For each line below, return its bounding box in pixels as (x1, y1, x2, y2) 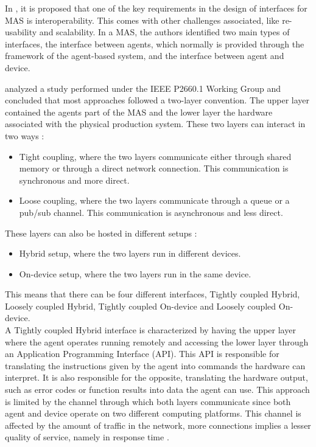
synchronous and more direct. (19, 173, 130, 186)
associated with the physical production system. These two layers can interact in (5, 117, 306, 130)
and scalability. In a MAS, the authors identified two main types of (39, 26, 290, 38)
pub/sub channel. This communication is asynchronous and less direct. (19, 206, 283, 218)
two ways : (5, 129, 44, 142)
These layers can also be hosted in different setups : (5, 226, 197, 239)
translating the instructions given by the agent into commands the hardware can (5, 359, 306, 372)
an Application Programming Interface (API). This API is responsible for (5, 347, 279, 360)
